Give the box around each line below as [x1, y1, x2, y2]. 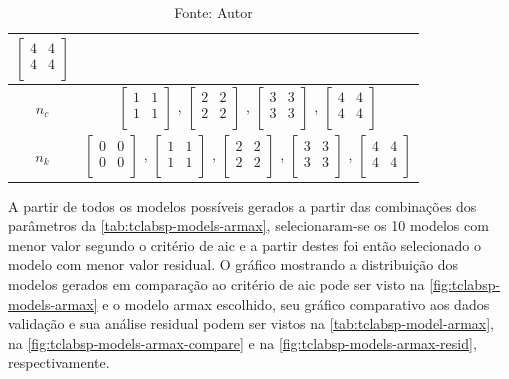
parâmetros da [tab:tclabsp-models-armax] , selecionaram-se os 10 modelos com [8, 215, 489, 236]
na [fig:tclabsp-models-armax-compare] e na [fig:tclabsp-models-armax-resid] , [8, 332, 477, 353]
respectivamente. [8, 352, 110, 373]
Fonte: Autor [174, 2, 253, 22]
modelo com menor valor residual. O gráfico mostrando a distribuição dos [8, 254, 459, 275]
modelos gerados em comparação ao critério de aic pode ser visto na [8, 273, 425, 294]
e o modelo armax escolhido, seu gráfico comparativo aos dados [102, 293, 490, 314]
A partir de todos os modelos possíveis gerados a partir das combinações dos [8, 195, 477, 216]
